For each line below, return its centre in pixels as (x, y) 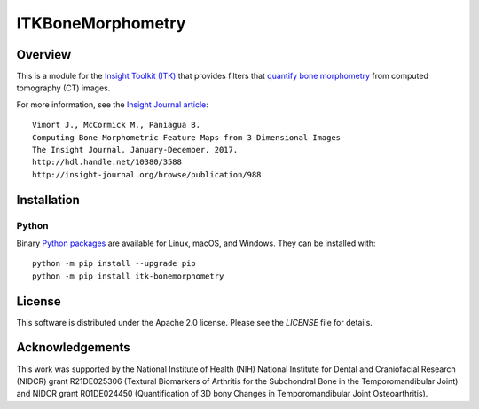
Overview (44, 55)
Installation (48, 200)
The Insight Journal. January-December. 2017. (135, 150)
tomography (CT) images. (63, 88)
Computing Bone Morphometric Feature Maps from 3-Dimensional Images (187, 137)
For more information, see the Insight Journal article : (112, 104)
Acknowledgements (73, 347)
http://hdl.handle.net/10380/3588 (107, 162)
